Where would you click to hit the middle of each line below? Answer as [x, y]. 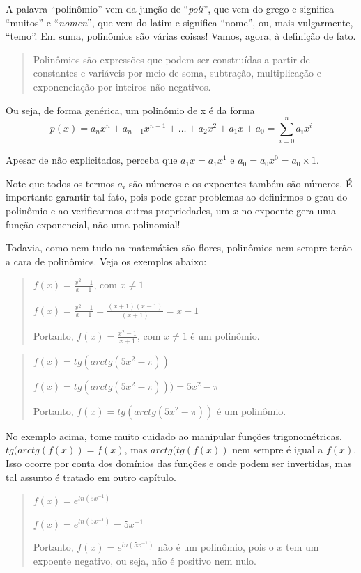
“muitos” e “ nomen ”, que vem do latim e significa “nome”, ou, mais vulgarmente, [179, 22]
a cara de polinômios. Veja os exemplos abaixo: [106, 261]
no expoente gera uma [289, 211]
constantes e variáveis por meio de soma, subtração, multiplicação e [177, 73]
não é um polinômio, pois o [216, 547]
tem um [302, 547]
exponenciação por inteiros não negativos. [122, 86]
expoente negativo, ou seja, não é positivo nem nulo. [145, 560]
